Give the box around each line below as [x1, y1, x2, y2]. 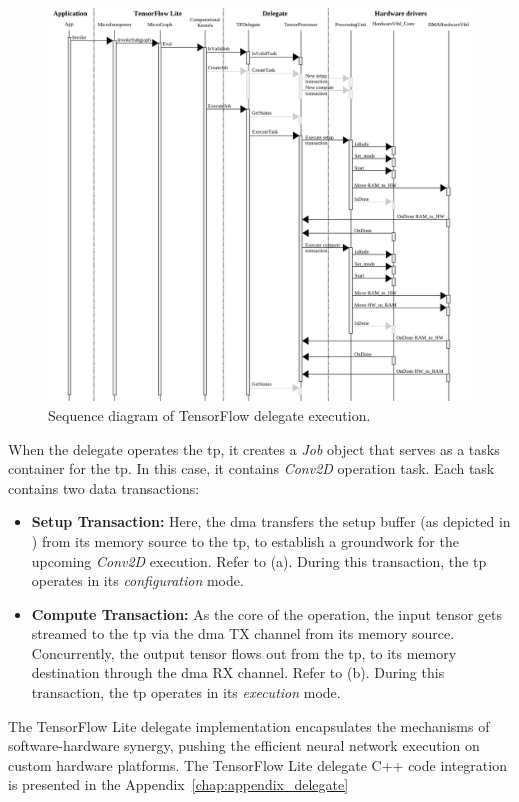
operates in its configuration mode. [31, 570, 244, 591]
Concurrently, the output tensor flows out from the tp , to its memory [31, 642, 457, 663]
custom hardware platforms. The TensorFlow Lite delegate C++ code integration [8, 754, 507, 775]
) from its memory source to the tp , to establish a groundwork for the [31, 530, 459, 551]
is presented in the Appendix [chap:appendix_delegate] [8, 774, 349, 795]
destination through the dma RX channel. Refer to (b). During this [31, 662, 445, 683]
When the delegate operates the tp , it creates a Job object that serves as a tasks [8, 438, 500, 459]
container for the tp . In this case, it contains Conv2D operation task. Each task [8, 458, 495, 479]
